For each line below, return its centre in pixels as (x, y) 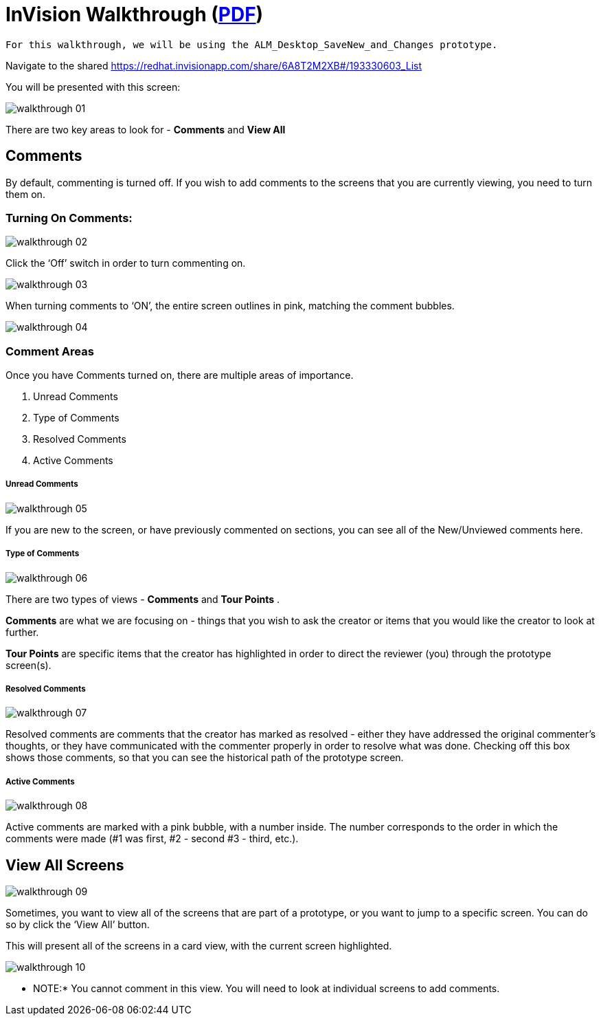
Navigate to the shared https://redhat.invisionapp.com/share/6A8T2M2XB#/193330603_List (214, 65)
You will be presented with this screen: (93, 87)
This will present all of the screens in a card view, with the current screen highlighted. (199, 946)
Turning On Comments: (69, 218)
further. (22, 632)
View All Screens (65, 865)
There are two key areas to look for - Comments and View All (146, 129)
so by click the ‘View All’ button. (78, 925)
